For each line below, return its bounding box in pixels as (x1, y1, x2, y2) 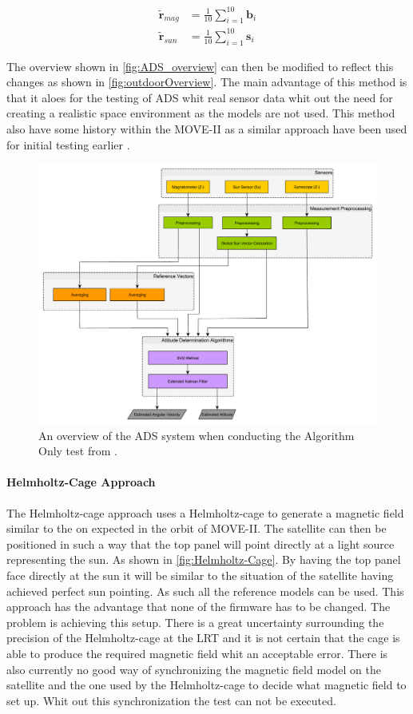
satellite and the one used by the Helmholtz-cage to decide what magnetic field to (6, 676, 407, 693)
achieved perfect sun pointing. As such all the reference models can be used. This (6, 582, 404, 599)
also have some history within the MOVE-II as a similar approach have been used (6, 121, 407, 137)
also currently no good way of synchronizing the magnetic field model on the (6, 660, 381, 677)
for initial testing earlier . (6, 136, 130, 153)
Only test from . (38, 442, 117, 459)
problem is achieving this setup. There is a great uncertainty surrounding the (6, 613, 384, 630)
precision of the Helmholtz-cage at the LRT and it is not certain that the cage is (6, 629, 400, 646)
